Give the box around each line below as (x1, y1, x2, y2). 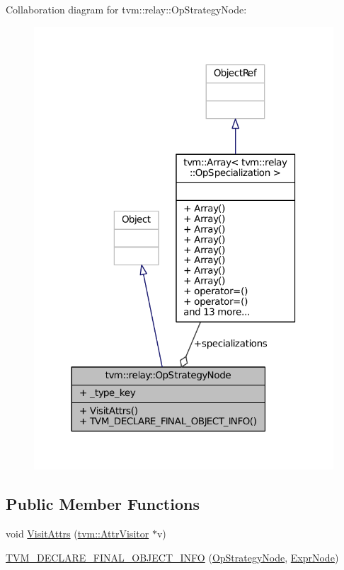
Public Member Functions (6, 493, 200, 515)
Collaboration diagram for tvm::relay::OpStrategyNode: (6, 2, 247, 16)
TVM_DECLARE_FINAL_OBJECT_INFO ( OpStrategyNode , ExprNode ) (6, 549, 339, 564)
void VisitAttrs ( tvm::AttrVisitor (6, 526, 149, 541)
